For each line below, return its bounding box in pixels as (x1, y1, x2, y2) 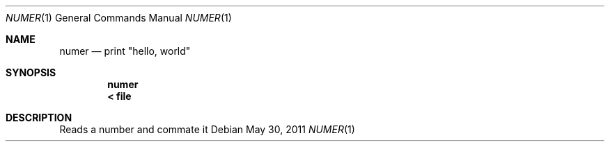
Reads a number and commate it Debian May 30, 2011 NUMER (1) (59, 123, 355, 135)
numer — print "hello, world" (59, 45, 191, 57)
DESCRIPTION (6, 112, 72, 123)
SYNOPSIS (6, 67, 56, 78)
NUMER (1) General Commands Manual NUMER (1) (6, 12, 232, 24)
